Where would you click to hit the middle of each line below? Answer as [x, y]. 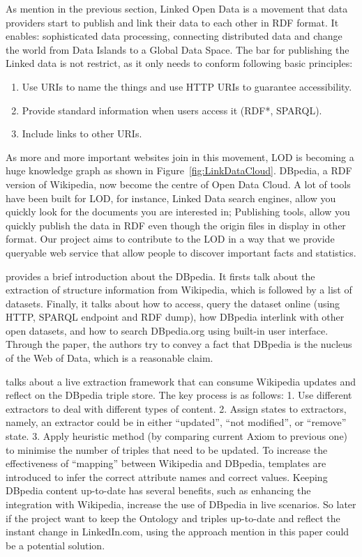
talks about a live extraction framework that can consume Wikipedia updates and [181, 381]
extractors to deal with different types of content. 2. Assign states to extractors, [176, 408]
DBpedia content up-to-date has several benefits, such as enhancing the [158, 490]
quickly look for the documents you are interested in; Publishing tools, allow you [178, 212]
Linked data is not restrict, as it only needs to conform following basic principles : [179, 63]
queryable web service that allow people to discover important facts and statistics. [181, 252]
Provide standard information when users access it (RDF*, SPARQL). [172, 110]
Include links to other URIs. [82, 133]
